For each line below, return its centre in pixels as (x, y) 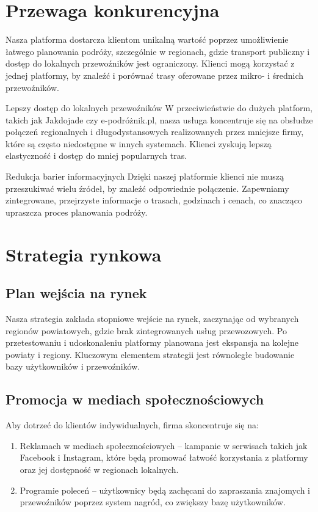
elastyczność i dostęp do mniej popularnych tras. (96, 155)
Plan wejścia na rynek (76, 293)
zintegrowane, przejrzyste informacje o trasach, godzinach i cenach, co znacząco (154, 200)
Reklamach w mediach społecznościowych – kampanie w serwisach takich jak (164, 445)
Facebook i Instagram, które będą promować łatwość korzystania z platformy (164, 457)
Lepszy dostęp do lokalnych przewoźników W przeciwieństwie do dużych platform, (159, 108)
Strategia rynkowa (84, 254)
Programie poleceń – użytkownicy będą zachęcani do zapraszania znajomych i (165, 490)
